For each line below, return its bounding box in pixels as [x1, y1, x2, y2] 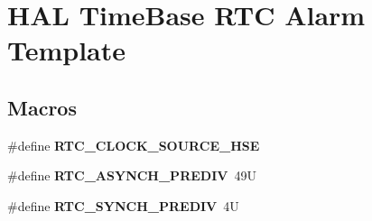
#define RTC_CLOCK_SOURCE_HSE [7, 135, 260, 154]
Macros [7, 93, 77, 121]
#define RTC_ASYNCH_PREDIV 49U [7, 166, 256, 185]
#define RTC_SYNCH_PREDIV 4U [7, 196, 239, 215]
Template [7, 32, 126, 69]
